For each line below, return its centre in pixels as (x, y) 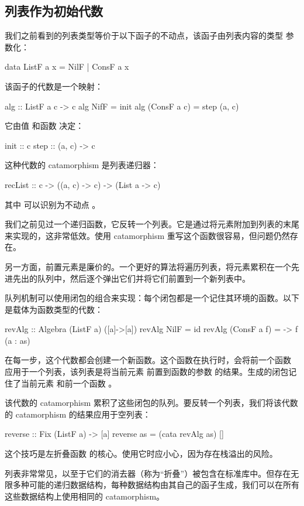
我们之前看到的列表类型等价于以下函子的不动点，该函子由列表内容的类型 (144, 35)
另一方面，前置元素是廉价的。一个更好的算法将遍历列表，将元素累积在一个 (148, 266)
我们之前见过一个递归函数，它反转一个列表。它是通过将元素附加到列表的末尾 (152, 224)
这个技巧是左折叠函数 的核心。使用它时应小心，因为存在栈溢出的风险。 (141, 454)
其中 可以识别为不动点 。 (53, 204)
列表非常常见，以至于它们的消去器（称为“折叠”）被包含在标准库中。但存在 (148, 473)
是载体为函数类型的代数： (54, 309)
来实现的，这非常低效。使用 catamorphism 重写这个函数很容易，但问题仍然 (147, 235)
